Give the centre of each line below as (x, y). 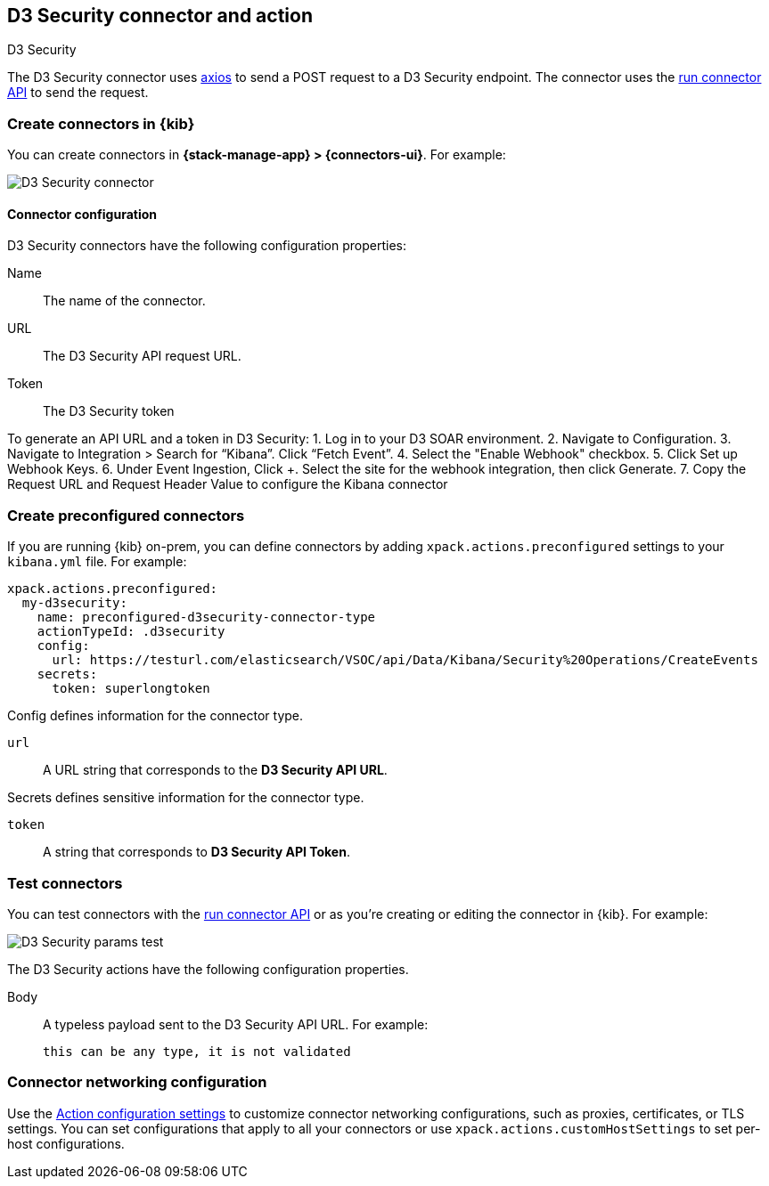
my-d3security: (74, 603)
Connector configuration (82, 214)
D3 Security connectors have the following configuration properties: (207, 246)
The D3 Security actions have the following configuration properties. (208, 969)
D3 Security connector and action (160, 16)
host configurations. (66, 1143)
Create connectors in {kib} (101, 123)
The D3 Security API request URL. (142, 356)
